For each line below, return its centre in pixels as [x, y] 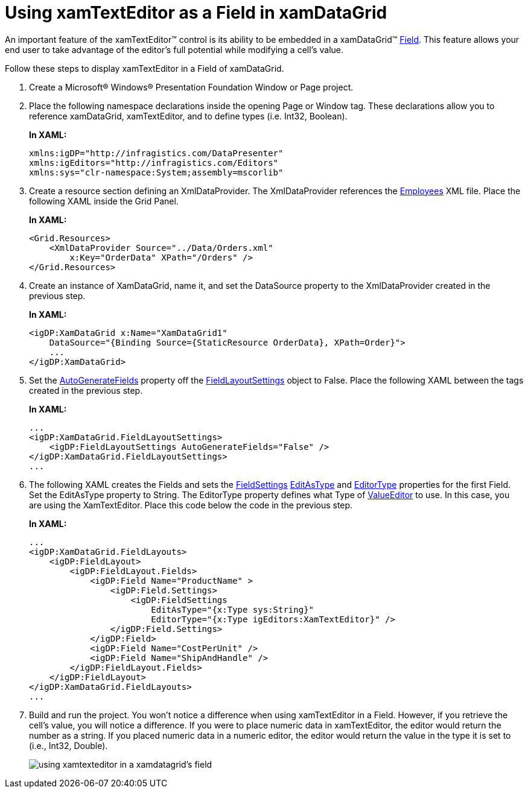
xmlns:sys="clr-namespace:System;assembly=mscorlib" [156, 172]
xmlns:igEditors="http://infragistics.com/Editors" [154, 163]
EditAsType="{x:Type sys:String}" [233, 609]
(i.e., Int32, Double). [68, 745]
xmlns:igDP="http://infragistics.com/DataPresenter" [156, 153]
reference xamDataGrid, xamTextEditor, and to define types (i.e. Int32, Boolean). [188, 116]
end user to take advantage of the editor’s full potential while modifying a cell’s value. [174, 49]
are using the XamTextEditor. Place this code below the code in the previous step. [191, 505]
